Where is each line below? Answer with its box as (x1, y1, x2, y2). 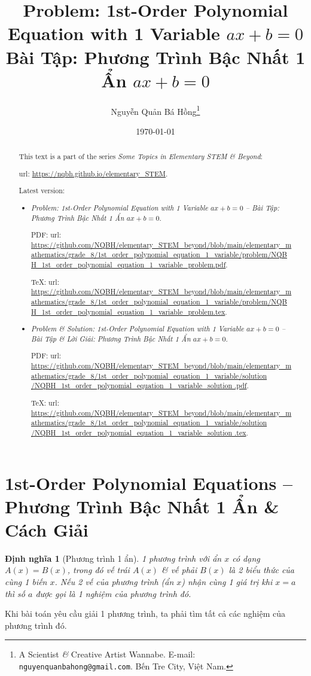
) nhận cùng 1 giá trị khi (181, 575, 273, 588)
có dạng (232, 552, 260, 564)
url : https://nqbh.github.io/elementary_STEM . (19, 168, 168, 178)
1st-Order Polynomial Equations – (5, 470, 293, 495)
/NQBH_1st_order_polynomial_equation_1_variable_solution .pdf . (31, 380, 249, 391)
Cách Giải (5, 517, 89, 541)
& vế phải (161, 564, 197, 576)
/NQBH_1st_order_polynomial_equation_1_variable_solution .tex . (31, 427, 248, 437)
